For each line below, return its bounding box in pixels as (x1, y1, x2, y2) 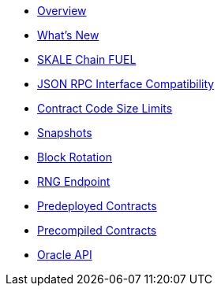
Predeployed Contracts (37, 199, 157, 213)
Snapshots (37, 126, 92, 139)
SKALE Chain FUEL (37, 53, 137, 66)
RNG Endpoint (37, 175, 110, 188)
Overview (37, 4, 87, 17)
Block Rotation (37, 150, 112, 164)
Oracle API (37, 248, 92, 261)
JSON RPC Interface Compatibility (37, 77, 215, 91)
